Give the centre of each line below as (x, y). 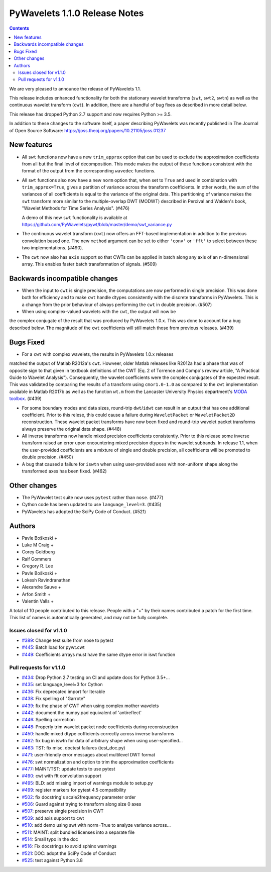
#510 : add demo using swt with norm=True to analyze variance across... (96, 825)
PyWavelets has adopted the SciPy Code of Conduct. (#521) (84, 511)
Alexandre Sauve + (41, 587)
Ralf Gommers (37, 559)
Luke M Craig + (38, 545)
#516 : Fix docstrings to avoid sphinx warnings (69, 846)
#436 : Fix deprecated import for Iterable (63, 692)
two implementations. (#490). (52, 248)
